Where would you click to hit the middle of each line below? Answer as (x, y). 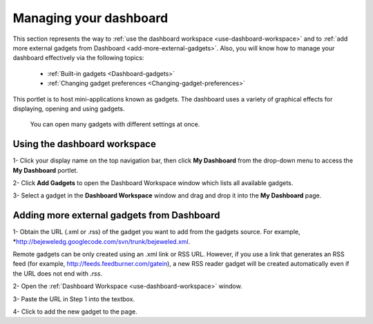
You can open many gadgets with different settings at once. (115, 124)
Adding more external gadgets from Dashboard (116, 215)
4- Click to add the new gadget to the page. (75, 312)
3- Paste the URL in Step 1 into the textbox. (74, 299)
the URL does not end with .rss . (58, 274)
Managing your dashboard (90, 18)
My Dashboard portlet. (46, 170)
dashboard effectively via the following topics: (78, 58)
